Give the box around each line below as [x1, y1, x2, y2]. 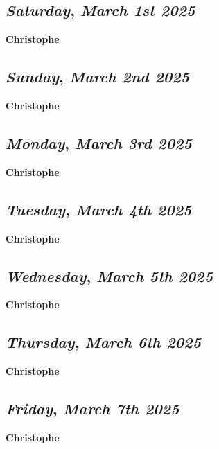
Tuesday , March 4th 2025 [6, 198, 192, 220]
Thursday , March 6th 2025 [6, 331, 202, 353]
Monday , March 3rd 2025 [6, 132, 192, 153]
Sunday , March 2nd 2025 [6, 66, 190, 87]
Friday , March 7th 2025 [6, 398, 179, 419]
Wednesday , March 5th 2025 [6, 265, 213, 286]
